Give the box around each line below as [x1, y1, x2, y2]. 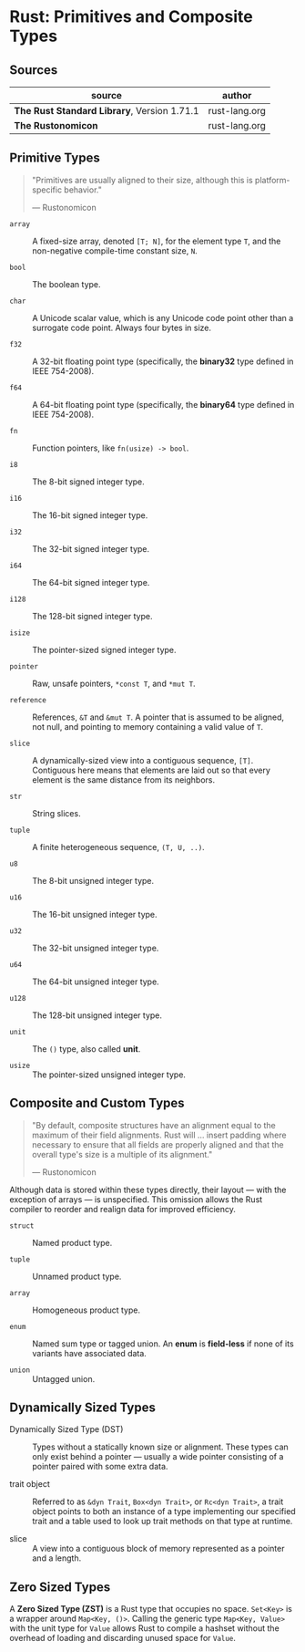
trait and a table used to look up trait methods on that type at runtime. [32, 1516, 293, 1527]
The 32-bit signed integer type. [32, 543, 150, 554]
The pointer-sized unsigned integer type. [32, 1069, 187, 1080]
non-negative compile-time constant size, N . [32, 244, 198, 256]
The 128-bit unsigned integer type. [32, 1010, 162, 1021]
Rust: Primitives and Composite [9, 6, 253, 27]
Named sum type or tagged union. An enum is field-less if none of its [32, 1338, 294, 1349]
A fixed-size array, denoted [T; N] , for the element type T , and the [32, 235, 281, 246]
